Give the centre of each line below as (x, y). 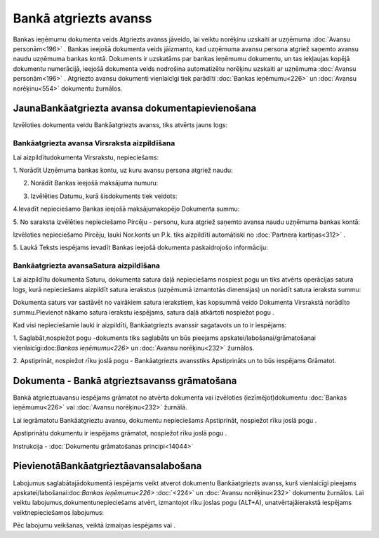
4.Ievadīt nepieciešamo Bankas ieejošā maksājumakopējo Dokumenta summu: (126, 209)
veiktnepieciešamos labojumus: (59, 512)
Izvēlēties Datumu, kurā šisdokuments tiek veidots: (104, 196)
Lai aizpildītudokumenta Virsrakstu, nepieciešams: (86, 157)
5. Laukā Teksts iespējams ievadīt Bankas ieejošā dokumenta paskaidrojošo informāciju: (140, 248)
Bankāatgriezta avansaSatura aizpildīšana (87, 265)
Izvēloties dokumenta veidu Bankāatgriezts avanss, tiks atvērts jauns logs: (120, 125)
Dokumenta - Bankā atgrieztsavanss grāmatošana (125, 380)
